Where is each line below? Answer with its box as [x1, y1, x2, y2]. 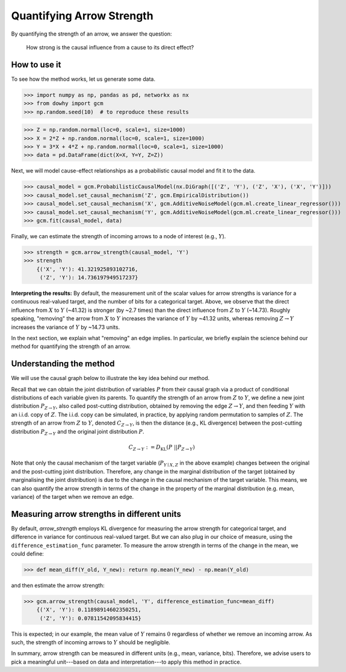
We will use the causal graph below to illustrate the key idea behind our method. [11, 375, 210, 382]
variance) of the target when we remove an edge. [11, 493, 134, 500]
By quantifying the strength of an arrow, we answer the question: [11, 30, 172, 37]
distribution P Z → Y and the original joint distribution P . [11, 428, 144, 437]
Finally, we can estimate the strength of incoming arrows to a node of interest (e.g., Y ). [11, 232, 226, 239]
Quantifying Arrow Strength [11, 9, 153, 22]
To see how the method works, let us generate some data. [11, 75, 156, 83]
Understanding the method [11, 359, 115, 369]
